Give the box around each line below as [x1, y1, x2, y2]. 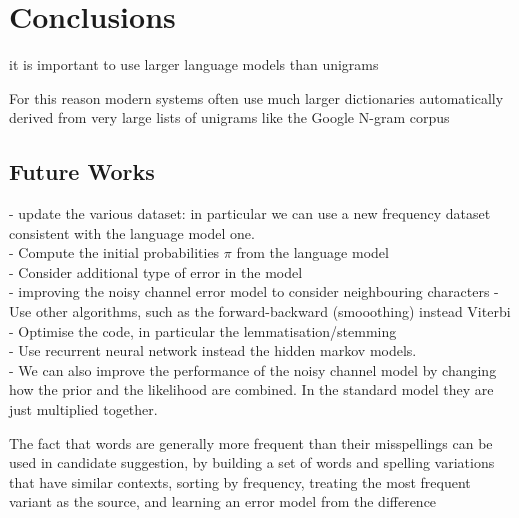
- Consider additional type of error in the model [9, 261, 303, 282]
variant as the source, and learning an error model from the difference [9, 491, 437, 512]
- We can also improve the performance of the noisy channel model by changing [9, 359, 497, 380]
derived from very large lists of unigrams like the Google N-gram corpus [9, 107, 450, 128]
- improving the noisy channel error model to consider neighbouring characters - [9, 281, 499, 302]
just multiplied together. [9, 399, 158, 420]
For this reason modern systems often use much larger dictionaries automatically [9, 87, 504, 108]
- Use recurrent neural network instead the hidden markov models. [9, 340, 417, 361]
